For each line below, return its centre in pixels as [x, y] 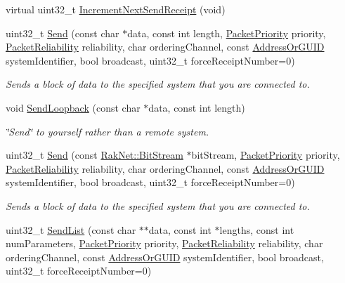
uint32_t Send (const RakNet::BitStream [95, 155]
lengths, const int [257, 229]
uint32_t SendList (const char [71, 229]
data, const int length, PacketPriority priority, [227, 33]
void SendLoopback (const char [73, 107]
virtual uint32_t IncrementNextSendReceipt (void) [116, 9]
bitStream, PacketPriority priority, [266, 155]
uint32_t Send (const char [63, 33]
